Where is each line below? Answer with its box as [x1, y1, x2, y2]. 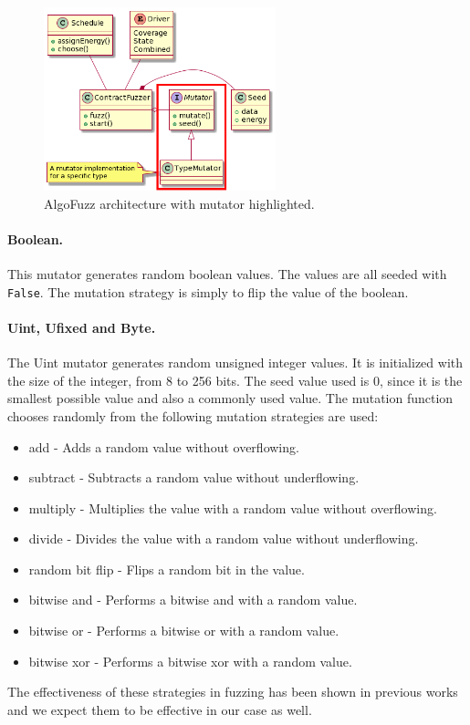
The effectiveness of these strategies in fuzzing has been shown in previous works [7, 682, 458, 701]
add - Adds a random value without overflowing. [28, 437, 299, 456]
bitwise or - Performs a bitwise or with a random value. [28, 621, 339, 640]
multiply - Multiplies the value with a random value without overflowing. [28, 498, 437, 517]
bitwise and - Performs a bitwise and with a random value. [28, 590, 358, 609]
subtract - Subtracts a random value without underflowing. [28, 468, 360, 487]
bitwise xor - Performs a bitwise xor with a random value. [28, 651, 352, 670]
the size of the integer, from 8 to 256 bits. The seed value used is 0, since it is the [7, 370, 463, 389]
